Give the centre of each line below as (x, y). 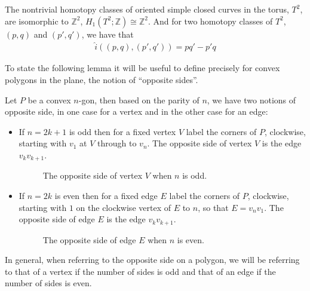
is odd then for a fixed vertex (122, 131)
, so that (213, 207)
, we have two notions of (251, 99)
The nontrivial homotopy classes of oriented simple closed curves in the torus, (147, 9)
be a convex (49, 99)
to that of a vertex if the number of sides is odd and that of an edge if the (140, 271)
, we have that (108, 34)
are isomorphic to (37, 21)
